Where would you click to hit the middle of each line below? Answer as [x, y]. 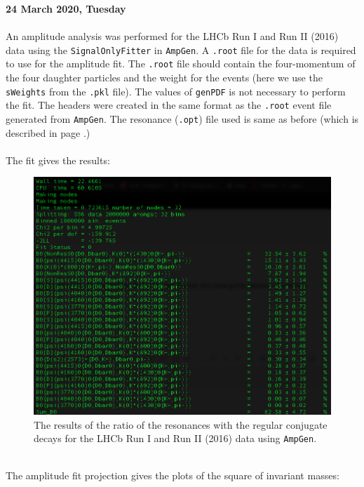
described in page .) [48, 132]
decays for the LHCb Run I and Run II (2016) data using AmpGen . [175, 438]
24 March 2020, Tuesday [66, 8]
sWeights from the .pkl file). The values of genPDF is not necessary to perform [176, 91]
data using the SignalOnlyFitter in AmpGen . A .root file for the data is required [181, 49]
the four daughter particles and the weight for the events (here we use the [164, 78]
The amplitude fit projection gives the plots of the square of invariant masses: [173, 475]
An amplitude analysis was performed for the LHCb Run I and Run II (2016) [172, 36]
